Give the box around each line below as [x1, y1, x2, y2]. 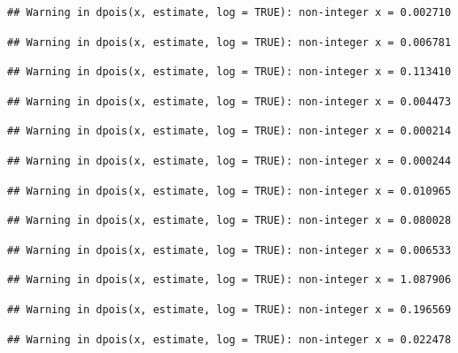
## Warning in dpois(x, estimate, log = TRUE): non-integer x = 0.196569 [7, 303, 452, 316]
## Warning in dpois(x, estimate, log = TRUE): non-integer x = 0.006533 [7, 243, 452, 257]
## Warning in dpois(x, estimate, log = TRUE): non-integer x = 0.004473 [7, 95, 452, 108]
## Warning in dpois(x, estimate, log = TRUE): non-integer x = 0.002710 [7, 6, 452, 19]
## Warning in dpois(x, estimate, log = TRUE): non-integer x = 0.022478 [7, 333, 452, 346]
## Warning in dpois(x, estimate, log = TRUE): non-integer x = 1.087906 [7, 273, 452, 287]
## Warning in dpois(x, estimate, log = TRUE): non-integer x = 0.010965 [7, 184, 452, 197]
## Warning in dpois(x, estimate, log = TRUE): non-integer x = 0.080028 [7, 214, 452, 227]
